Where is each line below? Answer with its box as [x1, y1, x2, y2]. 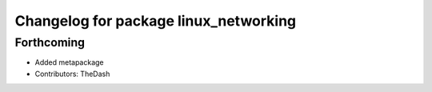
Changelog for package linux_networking [14, 12, 297, 30]
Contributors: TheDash [34, 69, 110, 78]
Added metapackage [34, 58, 104, 67]
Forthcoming [14, 35, 86, 50]
